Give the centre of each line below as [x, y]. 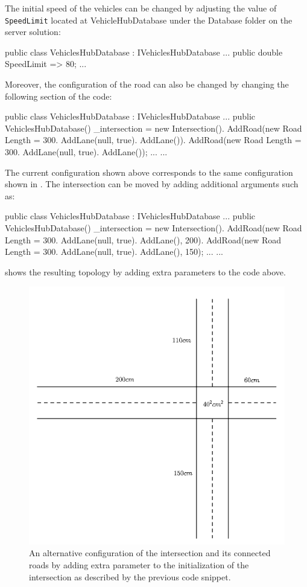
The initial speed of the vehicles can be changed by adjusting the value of [141, 8]
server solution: [33, 32]
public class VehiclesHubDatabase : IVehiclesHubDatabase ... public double [144, 52]
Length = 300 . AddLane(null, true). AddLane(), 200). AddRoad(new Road [143, 239]
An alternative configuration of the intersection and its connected [150, 553]
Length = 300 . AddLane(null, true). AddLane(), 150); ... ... [114, 252]
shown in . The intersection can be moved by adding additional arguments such [152, 184]
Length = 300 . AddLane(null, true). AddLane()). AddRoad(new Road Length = [153, 140]
